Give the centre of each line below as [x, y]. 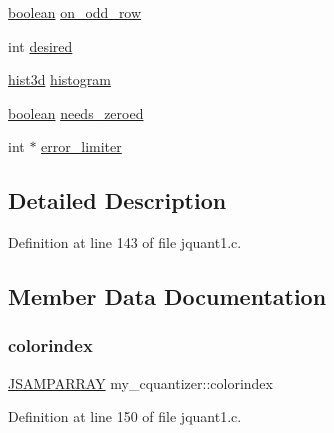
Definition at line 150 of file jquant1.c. [125, 416]
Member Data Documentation [167, 296]
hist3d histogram [59, 79]
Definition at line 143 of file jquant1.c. [125, 242]
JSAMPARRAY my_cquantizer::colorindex [140, 382]
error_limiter [81, 146]
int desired [40, 45]
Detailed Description [117, 200]
